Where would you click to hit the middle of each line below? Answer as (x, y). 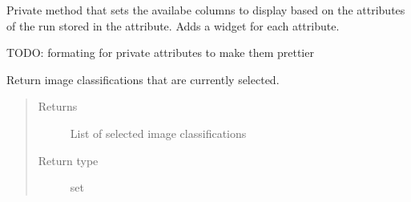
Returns (58, 106)
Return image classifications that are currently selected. (143, 79)
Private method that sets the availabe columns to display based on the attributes (206, 10)
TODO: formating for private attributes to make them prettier (160, 53)
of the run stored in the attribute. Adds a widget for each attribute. (173, 25)
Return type (68, 160)
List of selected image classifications (158, 133)
